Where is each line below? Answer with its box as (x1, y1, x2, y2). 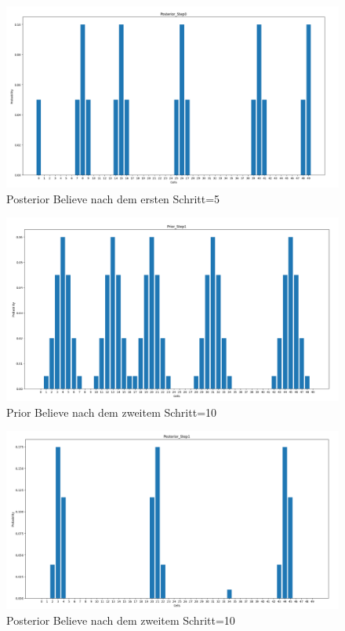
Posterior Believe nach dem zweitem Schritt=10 (6, 611, 235, 628)
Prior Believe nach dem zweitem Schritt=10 (6, 403, 217, 420)
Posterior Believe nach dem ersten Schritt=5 (6, 190, 220, 206)
